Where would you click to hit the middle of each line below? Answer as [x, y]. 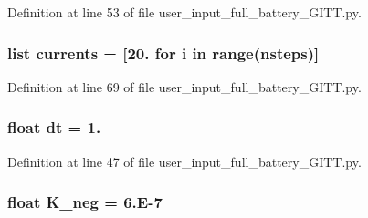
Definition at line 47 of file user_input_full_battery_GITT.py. [184, 161]
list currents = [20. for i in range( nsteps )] [163, 52]
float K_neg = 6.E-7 [85, 202]
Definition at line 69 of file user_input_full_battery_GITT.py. [184, 86]
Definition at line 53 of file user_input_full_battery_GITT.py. [184, 12]
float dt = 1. [54, 127]
